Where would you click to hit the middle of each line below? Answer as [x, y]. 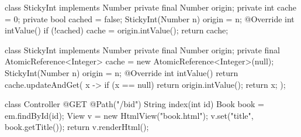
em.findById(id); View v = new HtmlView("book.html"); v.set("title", [129, 115]
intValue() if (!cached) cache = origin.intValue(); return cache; [117, 30]
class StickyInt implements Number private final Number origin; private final [143, 49]
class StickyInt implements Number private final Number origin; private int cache [150, 7]
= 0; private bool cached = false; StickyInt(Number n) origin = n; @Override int [150, 18]
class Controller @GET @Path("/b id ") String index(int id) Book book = [134, 104]
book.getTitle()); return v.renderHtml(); [77, 127]
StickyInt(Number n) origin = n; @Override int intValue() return [122, 72]
